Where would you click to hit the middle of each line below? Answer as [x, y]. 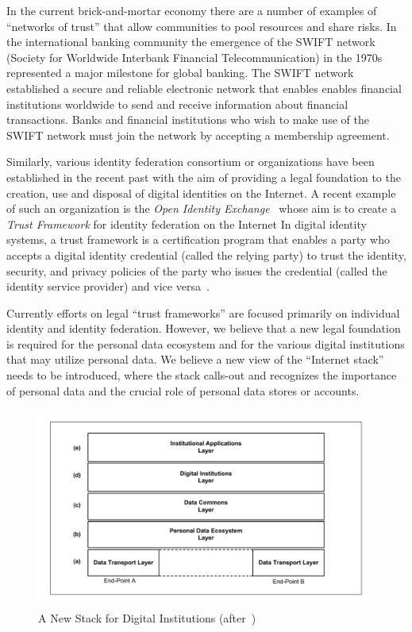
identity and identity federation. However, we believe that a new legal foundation [204, 328]
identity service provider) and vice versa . [108, 286]
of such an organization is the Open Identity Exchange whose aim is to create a [202, 208]
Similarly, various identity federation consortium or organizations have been [191, 162]
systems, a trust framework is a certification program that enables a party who [198, 239]
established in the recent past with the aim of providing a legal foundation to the [204, 177]
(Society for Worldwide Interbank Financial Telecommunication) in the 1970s [194, 57]
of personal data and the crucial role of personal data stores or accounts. [183, 390]
